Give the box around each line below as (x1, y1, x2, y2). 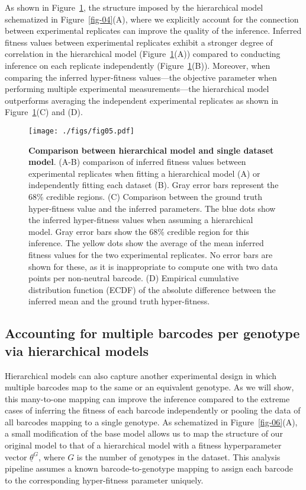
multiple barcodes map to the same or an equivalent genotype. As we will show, (5, 381, 294, 393)
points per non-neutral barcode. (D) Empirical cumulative (28, 272, 239, 284)
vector (5, 450, 27, 463)
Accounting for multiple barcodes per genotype (5, 324, 300, 342)
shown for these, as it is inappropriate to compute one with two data (28, 260, 278, 272)
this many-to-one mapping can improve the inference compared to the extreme (5, 392, 290, 405)
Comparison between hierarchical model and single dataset (28, 144, 274, 156)
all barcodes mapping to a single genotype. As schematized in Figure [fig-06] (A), (5, 415, 298, 428)
